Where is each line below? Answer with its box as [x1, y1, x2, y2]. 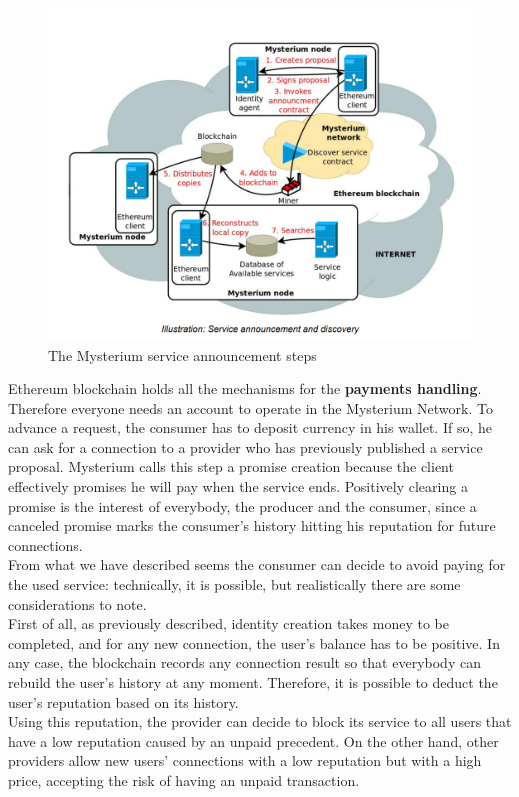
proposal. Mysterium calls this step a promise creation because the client [8, 456, 454, 477]
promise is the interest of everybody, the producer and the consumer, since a [8, 495, 477, 516]
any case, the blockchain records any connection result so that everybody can [8, 652, 481, 673]
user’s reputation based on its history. [8, 691, 239, 712]
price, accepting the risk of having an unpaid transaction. [8, 769, 360, 790]
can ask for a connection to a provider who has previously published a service [8, 436, 483, 457]
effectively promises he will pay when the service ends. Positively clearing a [8, 476, 468, 497]
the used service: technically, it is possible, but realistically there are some [8, 574, 461, 595]
